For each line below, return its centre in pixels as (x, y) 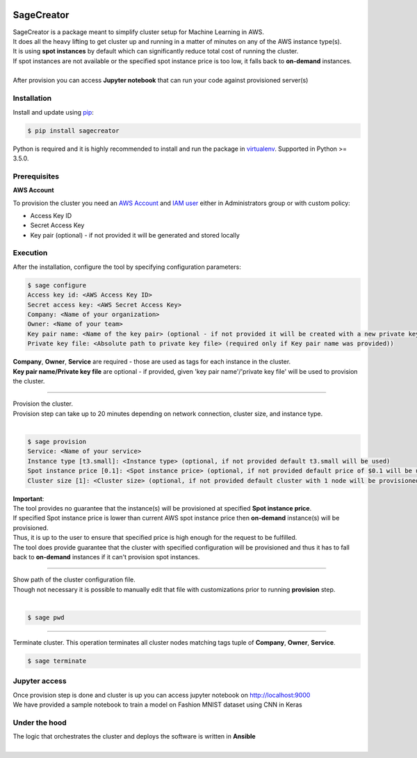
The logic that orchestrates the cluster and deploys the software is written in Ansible (134, 736)
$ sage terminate (57, 661)
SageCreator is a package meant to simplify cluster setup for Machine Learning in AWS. (138, 32)
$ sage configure (57, 285)
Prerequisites (36, 176)
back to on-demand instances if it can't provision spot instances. (106, 557)
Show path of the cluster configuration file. (74, 579)
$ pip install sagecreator (73, 131)
